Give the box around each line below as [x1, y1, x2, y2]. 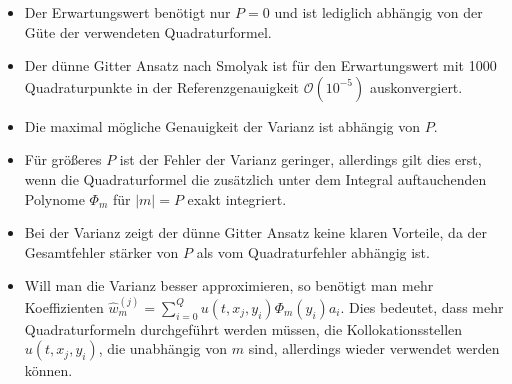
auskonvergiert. [369, 76, 463, 97]
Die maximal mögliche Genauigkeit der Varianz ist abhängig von [24, 115, 420, 136]
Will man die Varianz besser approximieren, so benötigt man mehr [24, 275, 434, 296]
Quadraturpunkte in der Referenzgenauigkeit [24, 76, 299, 97]
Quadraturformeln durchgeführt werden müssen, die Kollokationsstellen [24, 318, 463, 339]
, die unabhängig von [98, 338, 228, 359]
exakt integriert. [187, 188, 287, 209]
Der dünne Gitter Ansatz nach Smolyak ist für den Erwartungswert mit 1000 [24, 55, 497, 76]
